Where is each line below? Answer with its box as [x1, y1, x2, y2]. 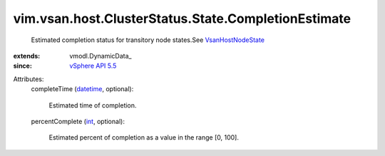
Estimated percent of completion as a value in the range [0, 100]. [48, 133, 239, 142]
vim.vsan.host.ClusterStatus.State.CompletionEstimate [13, 11, 351, 26]
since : [13, 61, 32, 71]
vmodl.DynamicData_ [69, 51, 132, 60]
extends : [13, 51, 41, 60]
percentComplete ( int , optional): [31, 117, 125, 125]
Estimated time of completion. [48, 100, 137, 110]
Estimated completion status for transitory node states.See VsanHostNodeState [31, 36, 265, 44]
